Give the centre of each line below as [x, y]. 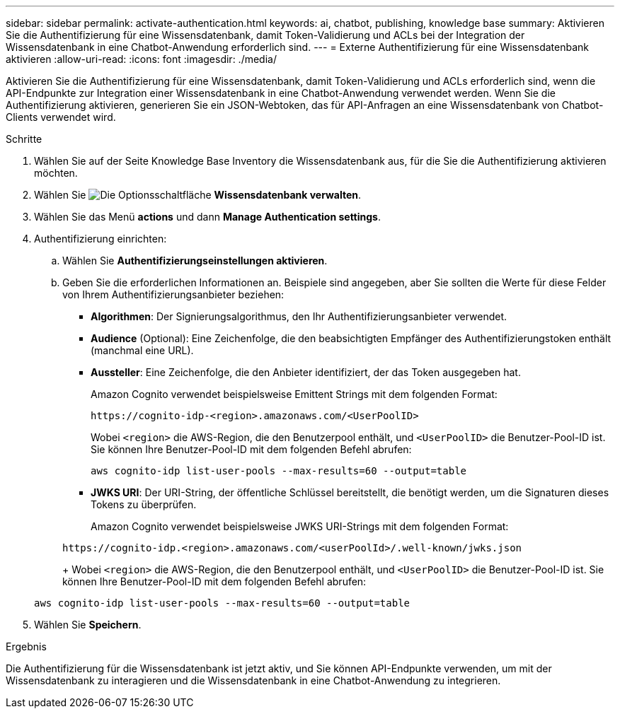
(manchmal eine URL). [142, 350]
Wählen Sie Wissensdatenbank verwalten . [198, 195]
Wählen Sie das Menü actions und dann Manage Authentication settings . [207, 217]
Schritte [24, 139]
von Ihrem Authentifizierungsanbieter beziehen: [173, 294]
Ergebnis [26, 646]
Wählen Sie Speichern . [88, 625]
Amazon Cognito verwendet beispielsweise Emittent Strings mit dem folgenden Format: [294, 394]
